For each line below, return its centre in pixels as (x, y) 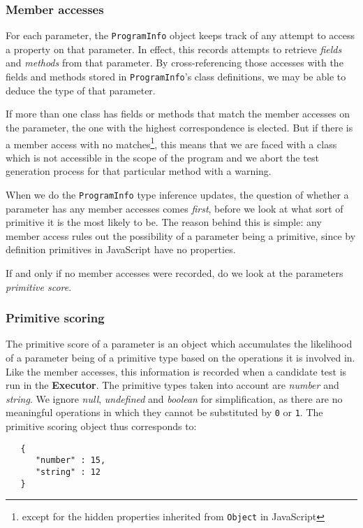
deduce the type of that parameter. (81, 90)
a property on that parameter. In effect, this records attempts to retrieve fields (174, 49)
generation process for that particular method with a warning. (139, 171)
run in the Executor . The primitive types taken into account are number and (172, 385)
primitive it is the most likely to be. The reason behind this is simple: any (164, 222)
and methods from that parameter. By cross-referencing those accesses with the (175, 63)
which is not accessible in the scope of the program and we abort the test (162, 157)
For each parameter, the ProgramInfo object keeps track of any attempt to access (180, 35)
